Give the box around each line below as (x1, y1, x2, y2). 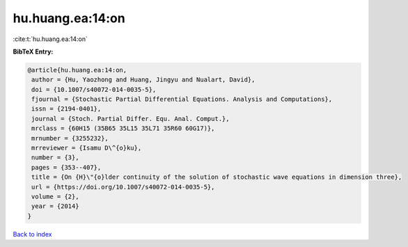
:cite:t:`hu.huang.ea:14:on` (13, 35, 88, 43)
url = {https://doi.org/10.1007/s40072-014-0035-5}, (31, 183, 215, 191)
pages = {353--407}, (31, 164, 102, 171)
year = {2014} (31, 202, 79, 210)
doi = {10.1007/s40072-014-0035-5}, (31, 86, 157, 93)
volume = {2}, (31, 193, 79, 200)
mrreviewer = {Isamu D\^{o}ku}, (31, 144, 142, 152)
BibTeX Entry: (13, 47, 54, 56)
